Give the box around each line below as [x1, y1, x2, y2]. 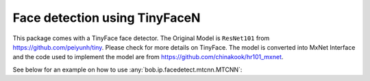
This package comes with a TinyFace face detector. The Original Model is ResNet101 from [12, 34, 270, 42]
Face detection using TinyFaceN [12, 10, 201, 25]
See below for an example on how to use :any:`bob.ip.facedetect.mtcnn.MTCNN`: [12, 65, 243, 74]
